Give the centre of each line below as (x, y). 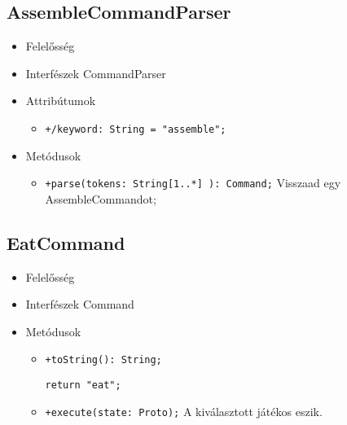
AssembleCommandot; (101, 198)
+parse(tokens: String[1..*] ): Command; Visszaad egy (193, 183)
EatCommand (66, 242)
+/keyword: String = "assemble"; (136, 129)
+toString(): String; (103, 360)
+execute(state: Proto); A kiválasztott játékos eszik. (184, 411)
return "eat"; (83, 386)
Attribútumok (61, 101)
